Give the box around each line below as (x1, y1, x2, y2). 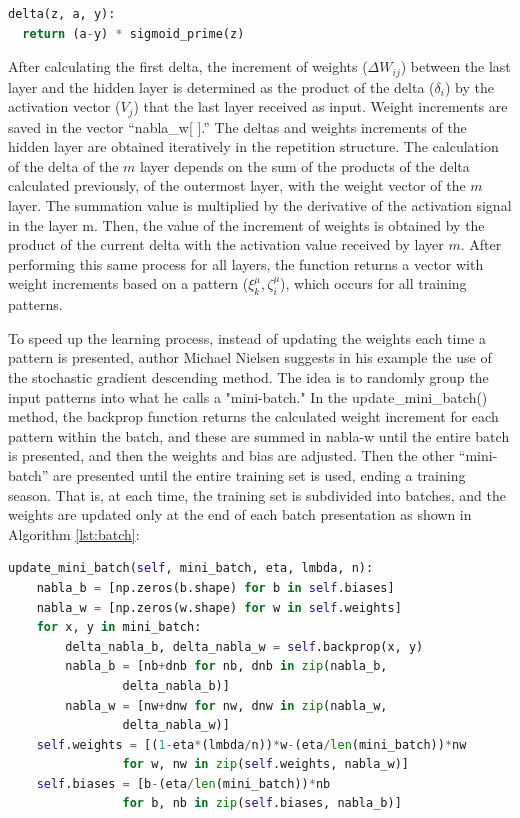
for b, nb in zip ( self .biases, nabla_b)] (122, 796, 402, 811)
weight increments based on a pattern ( (8, 273, 249, 294)
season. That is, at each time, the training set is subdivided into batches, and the (8, 484, 506, 505)
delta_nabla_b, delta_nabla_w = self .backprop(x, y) (65, 639, 424, 654)
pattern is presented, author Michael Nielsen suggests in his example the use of (8, 347, 492, 368)
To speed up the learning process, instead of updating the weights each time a (8, 327, 487, 348)
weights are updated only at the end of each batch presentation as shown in (8, 504, 472, 525)
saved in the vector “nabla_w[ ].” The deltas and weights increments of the (8, 116, 467, 137)
